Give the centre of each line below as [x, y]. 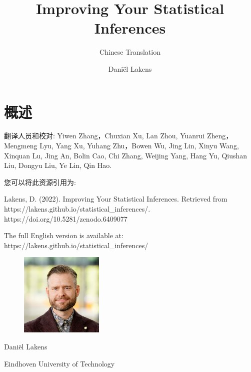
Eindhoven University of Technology [59, 363]
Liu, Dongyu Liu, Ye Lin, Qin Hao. [58, 165]
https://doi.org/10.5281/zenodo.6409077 [66, 218]
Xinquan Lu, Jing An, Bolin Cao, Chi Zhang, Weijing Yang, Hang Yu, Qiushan [126, 155]
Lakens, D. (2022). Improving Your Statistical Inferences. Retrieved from [116, 199]
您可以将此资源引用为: [40, 182]
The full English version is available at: [64, 235]
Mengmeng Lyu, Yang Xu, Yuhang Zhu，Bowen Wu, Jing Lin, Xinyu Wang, [121, 146]
